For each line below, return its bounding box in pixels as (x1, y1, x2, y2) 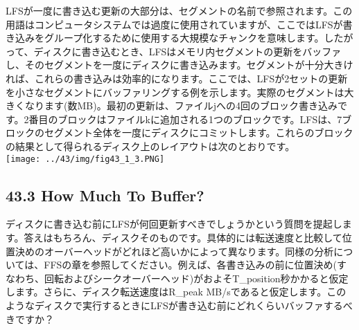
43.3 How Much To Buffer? (6, 184, 204, 205)
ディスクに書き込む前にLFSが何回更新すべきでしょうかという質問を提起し (6, 217, 342, 231)
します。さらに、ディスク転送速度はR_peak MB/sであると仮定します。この (6, 284, 347, 299)
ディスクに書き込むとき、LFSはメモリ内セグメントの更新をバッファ (33, 44, 342, 58)
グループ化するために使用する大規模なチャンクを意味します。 (44, 30, 324, 45)
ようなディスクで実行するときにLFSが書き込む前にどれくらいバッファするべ (6, 297, 353, 312)
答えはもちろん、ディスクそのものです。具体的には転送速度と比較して (24, 230, 342, 244)
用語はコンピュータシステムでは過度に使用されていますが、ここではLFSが (6, 17, 343, 31)
